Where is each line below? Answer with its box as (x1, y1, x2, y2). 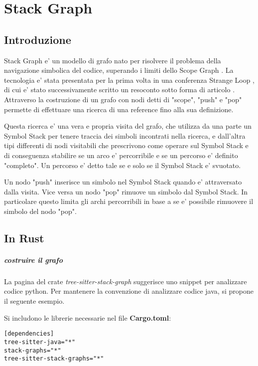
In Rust (4, 230, 44, 245)
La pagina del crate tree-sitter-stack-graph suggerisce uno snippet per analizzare (4, 276, 247, 286)
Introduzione (4, 31, 71, 47)
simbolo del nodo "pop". (4, 205, 77, 216)
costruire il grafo (4, 254, 63, 265)
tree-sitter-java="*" (4, 338, 76, 346)
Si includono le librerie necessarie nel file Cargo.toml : (4, 312, 171, 323)
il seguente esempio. (4, 296, 65, 306)
